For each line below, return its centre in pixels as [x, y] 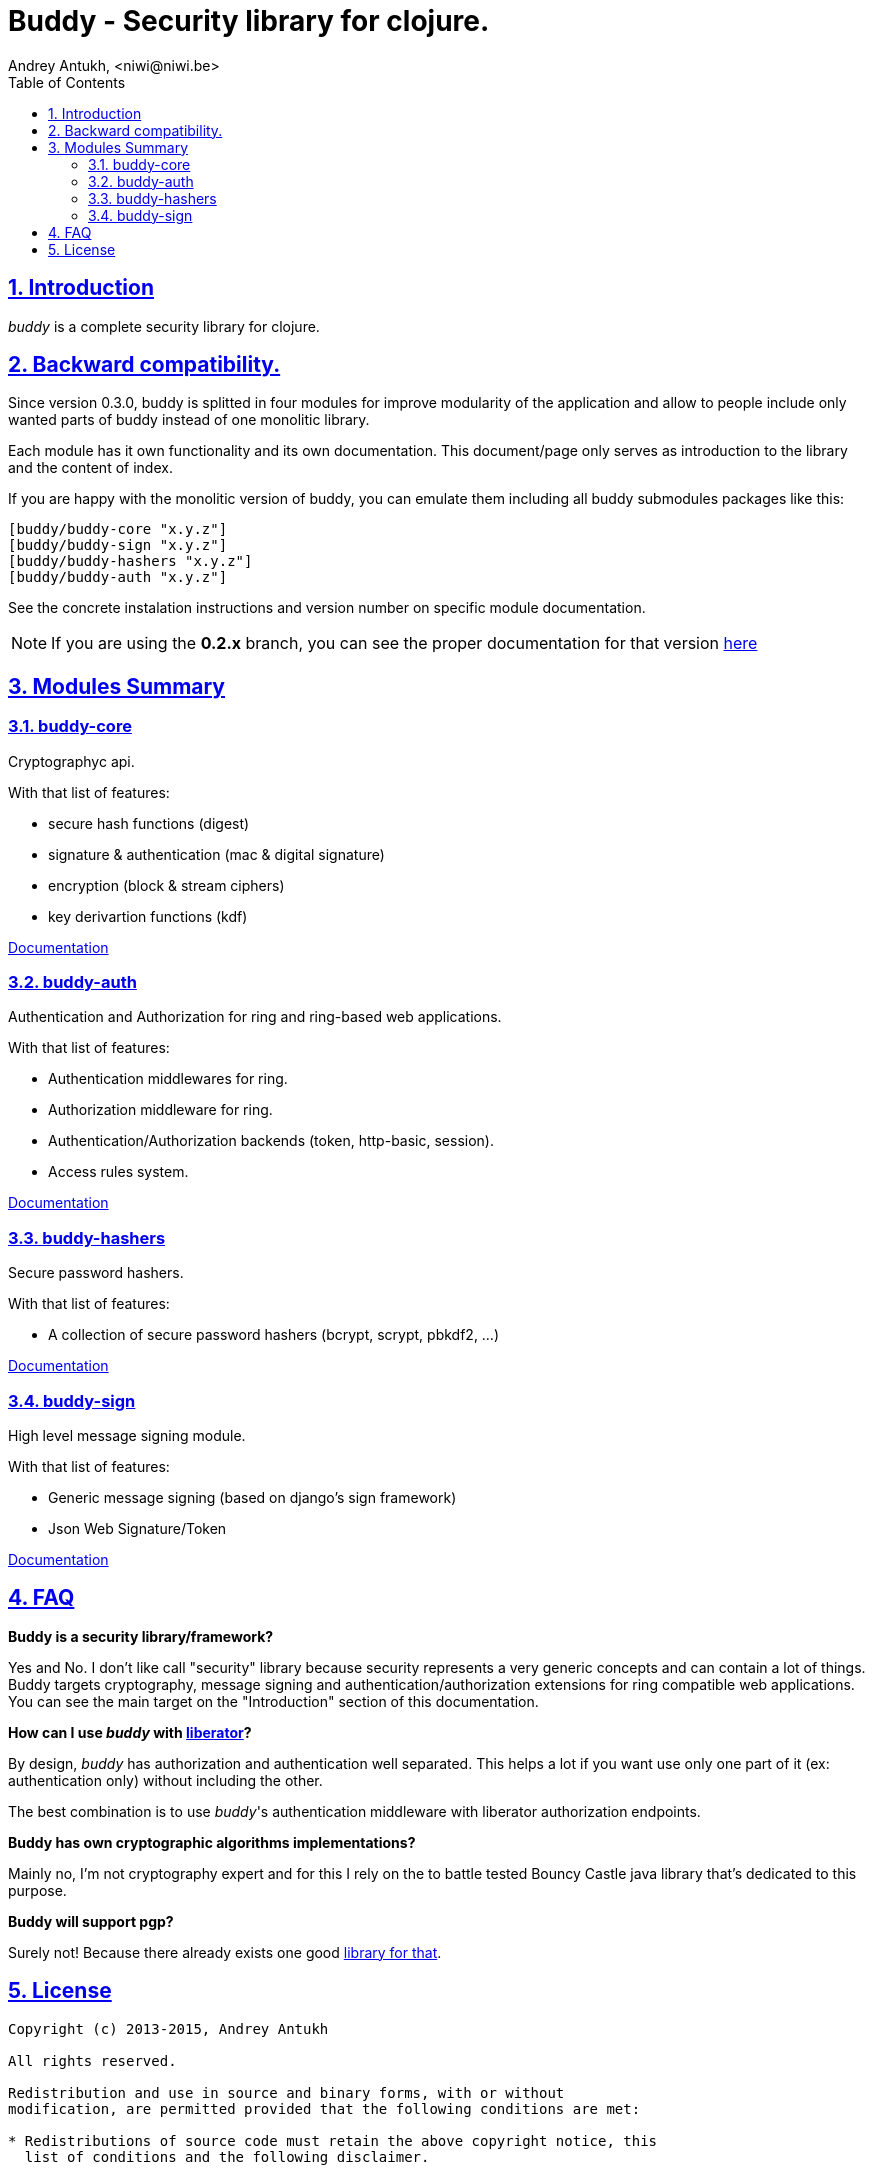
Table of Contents [67, 82]
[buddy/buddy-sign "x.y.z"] [118, 545]
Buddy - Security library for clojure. [249, 21]
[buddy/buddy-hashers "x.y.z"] [130, 561]
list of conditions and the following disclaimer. [227, 2156]
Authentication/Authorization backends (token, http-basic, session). [271, 1141]
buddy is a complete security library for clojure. [164, 326]
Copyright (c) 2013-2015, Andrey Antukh [168, 2028]
